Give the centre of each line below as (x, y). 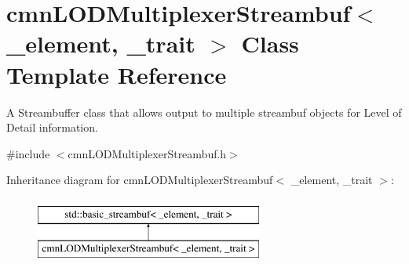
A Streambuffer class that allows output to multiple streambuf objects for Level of (204, 112)
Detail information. (52, 127)
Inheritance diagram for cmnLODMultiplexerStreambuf (140, 180)
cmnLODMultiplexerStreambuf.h (147, 153)
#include (28, 153)
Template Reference (117, 74)
